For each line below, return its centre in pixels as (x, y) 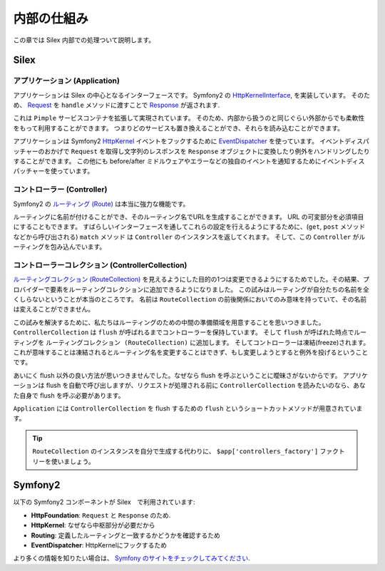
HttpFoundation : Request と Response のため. (101, 515)
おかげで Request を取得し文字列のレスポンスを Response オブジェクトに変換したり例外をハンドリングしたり (207, 151)
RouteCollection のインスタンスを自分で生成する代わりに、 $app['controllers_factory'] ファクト (189, 451)
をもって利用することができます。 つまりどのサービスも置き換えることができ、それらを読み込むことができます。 (179, 128)
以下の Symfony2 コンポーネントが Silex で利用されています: (104, 502)
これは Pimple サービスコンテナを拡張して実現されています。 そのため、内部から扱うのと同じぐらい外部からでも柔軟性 (189, 118)
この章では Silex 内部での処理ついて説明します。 (84, 40)
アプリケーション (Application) (67, 81)
